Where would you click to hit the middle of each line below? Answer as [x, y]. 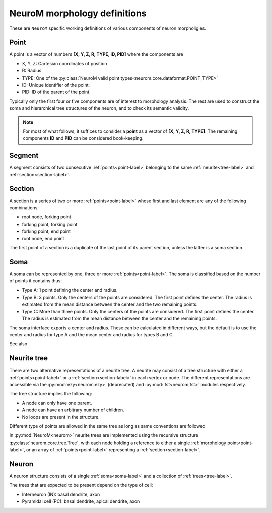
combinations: [24, 208]
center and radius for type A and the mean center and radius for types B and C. [91, 334]
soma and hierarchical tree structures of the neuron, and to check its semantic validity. [99, 108]
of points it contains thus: [36, 281]
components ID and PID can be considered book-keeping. [83, 138]
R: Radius [32, 71]
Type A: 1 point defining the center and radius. [70, 290]
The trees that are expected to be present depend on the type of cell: [81, 485]
